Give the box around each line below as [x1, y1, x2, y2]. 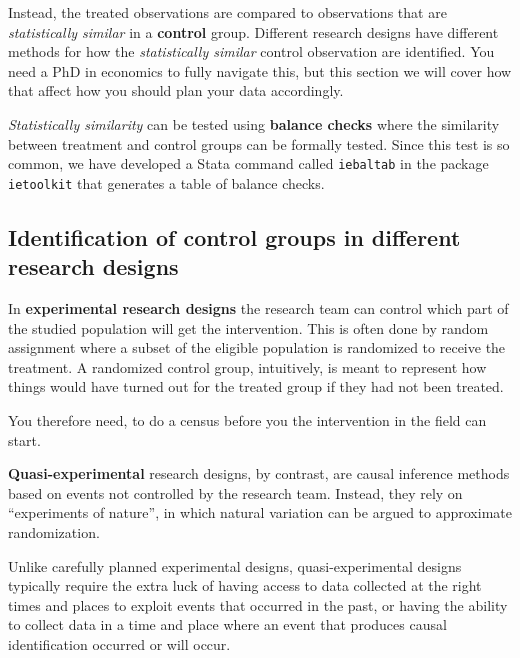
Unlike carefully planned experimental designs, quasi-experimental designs [8, 555, 462, 576]
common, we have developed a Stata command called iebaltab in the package [8, 153, 489, 174]
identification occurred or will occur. [8, 633, 231, 654]
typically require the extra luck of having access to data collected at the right [8, 575, 482, 596]
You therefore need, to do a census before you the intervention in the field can [8, 410, 487, 431]
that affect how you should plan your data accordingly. [8, 80, 344, 101]
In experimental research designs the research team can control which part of [8, 298, 509, 319]
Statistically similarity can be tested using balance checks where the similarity [8, 113, 500, 134]
